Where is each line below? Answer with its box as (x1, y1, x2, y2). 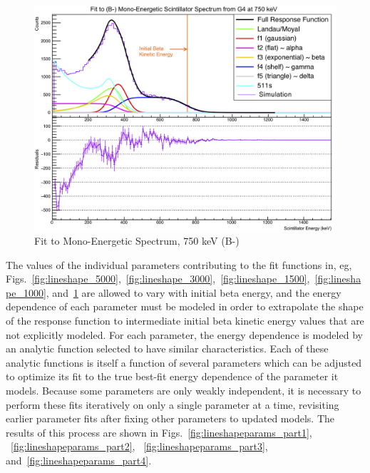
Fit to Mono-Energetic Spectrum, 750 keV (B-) (34, 233, 240, 248)
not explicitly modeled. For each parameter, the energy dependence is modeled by (6, 327, 363, 342)
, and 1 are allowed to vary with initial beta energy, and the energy (46, 285, 341, 300)
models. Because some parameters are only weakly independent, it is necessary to (6, 383, 361, 398)
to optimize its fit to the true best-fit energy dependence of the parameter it (6, 369, 339, 384)
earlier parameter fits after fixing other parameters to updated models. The (6, 411, 334, 426)
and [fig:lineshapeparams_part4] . (6, 453, 152, 468)
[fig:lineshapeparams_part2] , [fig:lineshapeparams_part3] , (11, 439, 268, 454)
